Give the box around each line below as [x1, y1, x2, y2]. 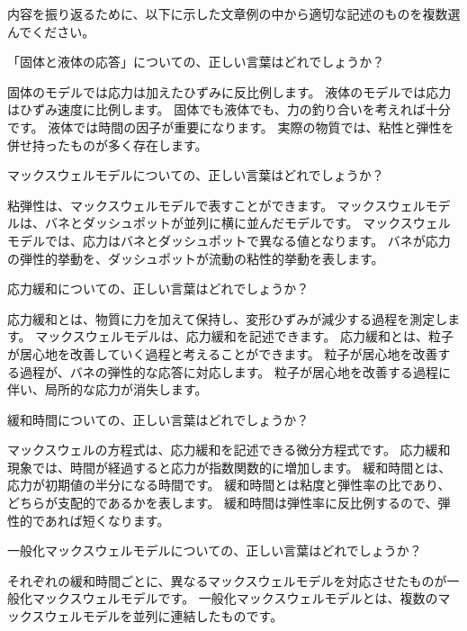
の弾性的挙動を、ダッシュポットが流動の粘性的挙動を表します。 [7, 248, 384, 267]
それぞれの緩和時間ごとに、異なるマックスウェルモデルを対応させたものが [7, 571, 447, 590]
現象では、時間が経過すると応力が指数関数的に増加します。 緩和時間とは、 [7, 457, 452, 476]
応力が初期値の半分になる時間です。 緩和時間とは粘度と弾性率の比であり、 [7, 475, 451, 494]
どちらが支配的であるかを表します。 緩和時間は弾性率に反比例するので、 [7, 493, 438, 512]
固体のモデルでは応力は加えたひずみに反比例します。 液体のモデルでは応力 [7, 82, 452, 101]
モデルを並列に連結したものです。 [82, 607, 283, 626]
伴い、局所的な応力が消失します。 [7, 380, 208, 399]
